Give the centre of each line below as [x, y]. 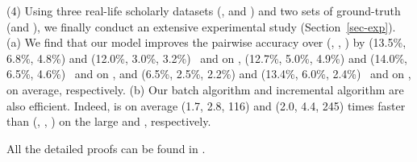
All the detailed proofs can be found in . [106, 148]
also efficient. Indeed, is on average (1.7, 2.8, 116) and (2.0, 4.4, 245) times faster [206, 105]
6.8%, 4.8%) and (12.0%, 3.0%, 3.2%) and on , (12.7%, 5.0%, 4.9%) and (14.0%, [207, 58]
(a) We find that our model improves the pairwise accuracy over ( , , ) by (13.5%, [206, 42]
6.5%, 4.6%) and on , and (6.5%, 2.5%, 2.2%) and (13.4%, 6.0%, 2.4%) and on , [209, 74]
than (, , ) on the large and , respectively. [109, 121]
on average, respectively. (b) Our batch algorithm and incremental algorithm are [205, 89]
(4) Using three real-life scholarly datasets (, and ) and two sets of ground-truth [204, 10]
